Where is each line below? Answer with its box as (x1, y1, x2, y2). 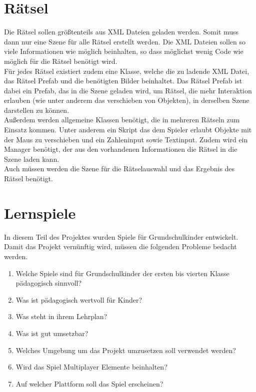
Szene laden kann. (4, 153, 59, 164)
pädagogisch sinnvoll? (15, 278, 82, 288)
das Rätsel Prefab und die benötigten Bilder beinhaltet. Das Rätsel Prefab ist (4, 75, 242, 86)
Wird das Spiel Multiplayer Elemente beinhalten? (15, 362, 167, 372)
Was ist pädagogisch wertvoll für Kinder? (15, 294, 142, 305)
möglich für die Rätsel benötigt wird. (4, 55, 117, 66)
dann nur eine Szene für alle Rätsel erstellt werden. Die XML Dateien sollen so (4, 36, 246, 46)
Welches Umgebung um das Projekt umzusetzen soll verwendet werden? (15, 345, 236, 355)
